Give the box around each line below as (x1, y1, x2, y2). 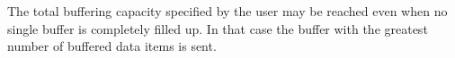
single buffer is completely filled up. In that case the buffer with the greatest (7, 19, 428, 37)
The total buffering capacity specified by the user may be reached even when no (7, 2, 448, 20)
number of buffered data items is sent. (7, 37, 217, 55)
